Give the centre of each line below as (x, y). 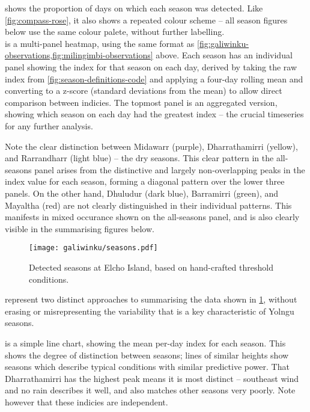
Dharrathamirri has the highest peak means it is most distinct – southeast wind (152, 378)
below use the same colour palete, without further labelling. (115, 32)
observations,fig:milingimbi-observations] (79, 55)
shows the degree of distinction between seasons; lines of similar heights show (147, 355)
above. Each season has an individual (224, 55)
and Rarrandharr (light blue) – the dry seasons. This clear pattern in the (139, 158)
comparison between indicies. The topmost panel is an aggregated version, (141, 102)
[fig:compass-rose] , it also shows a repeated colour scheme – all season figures (146, 20)
